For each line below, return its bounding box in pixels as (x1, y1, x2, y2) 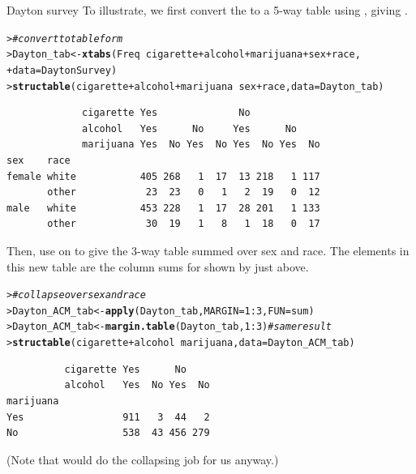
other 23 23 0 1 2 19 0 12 (47, 186, 320, 199)
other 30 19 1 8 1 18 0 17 (47, 218, 320, 230)
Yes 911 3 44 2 (6, 411, 210, 423)
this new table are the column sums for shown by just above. (6, 258, 309, 275)
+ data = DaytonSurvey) (6, 64, 118, 76)
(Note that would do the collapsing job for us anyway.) (6, 451, 279, 468)
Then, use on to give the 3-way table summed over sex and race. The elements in (6, 241, 410, 258)
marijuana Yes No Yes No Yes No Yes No (82, 139, 320, 151)
